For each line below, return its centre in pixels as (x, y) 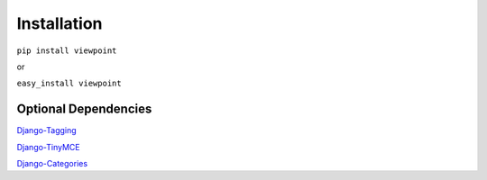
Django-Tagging (46, 130)
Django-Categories (52, 164)
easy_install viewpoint (69, 84)
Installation (60, 23)
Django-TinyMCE (48, 147)
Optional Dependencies (84, 109)
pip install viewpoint (67, 50)
